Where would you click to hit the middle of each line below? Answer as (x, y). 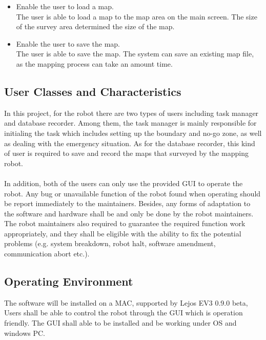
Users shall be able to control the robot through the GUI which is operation (124, 313)
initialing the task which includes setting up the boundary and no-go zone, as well (133, 133)
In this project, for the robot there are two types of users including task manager (131, 113)
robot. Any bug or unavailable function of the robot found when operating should (132, 193)
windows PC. (25, 333)
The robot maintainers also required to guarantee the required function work (125, 223)
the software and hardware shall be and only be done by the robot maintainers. (129, 213)
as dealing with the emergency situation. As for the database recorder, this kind (130, 143)
